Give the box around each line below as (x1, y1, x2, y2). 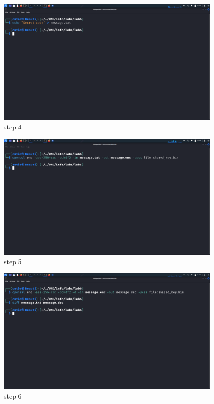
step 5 (4, 256, 22, 266)
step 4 (4, 122, 22, 132)
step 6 (4, 391, 22, 401)
